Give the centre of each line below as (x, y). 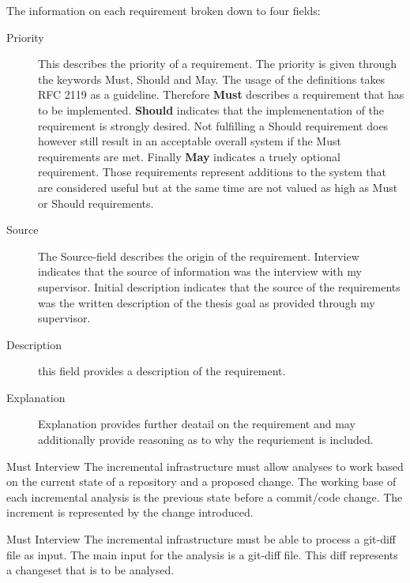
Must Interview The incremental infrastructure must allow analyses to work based (205, 466)
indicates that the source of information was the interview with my (200, 271)
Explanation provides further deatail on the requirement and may (197, 424)
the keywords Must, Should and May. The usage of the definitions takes (212, 79)
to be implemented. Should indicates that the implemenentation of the (211, 109)
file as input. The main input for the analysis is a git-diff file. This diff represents (202, 554)
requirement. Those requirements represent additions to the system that (212, 172)
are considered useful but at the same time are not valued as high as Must (218, 187)
